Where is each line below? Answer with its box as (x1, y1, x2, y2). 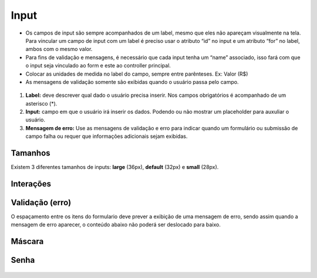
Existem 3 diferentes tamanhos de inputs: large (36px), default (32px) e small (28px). (11, 164, 219, 171)
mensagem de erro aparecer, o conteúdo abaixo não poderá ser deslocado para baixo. (11, 221, 221, 228)
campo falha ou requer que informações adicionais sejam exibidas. (25, 133, 188, 140)
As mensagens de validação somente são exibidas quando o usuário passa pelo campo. (25, 78, 239, 85)
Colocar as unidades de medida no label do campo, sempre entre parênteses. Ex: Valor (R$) (25, 70, 248, 77)
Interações (11, 179, 51, 189)
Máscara (11, 236, 44, 246)
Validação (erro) (11, 197, 72, 208)
